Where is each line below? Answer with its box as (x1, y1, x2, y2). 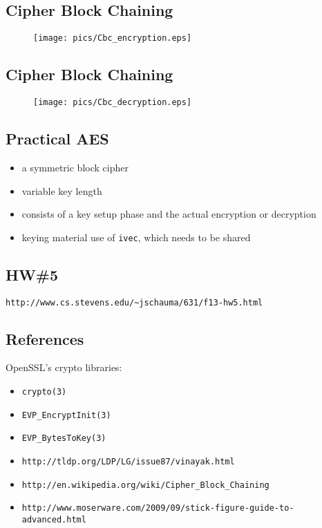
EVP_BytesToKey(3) (21, 433, 106, 444)
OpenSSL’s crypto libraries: (6, 360, 122, 375)
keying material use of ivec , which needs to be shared (21, 229, 251, 244)
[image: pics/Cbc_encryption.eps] (33, 33, 192, 44)
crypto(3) (21, 387, 67, 397)
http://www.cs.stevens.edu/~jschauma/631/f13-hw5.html (6, 297, 263, 308)
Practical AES (6, 128, 109, 149)
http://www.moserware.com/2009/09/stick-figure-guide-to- (21, 503, 294, 513)
